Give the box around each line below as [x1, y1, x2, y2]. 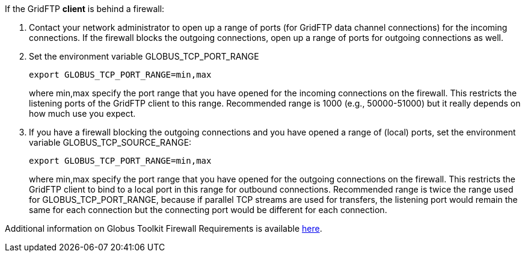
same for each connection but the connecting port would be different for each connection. [29, 205, 387, 215]
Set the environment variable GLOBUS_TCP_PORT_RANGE [29, 51, 259, 61]
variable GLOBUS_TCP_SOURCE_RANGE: [29, 137, 192, 147]
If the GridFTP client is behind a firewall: [5, 4, 165, 14]
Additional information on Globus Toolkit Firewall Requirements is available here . [5, 223, 322, 234]
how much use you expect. [29, 108, 136, 119]
